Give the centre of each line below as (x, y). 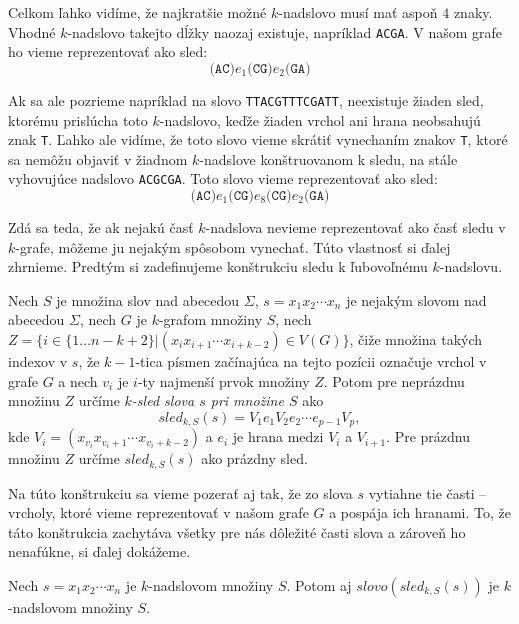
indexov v (38, 360)
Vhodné (32, 31)
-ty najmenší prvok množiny (223, 380)
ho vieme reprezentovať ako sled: (108, 51)
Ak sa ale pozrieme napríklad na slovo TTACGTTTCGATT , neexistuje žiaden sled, (246, 99)
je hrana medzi (278, 436)
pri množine (247, 400)
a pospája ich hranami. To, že (420, 512)
